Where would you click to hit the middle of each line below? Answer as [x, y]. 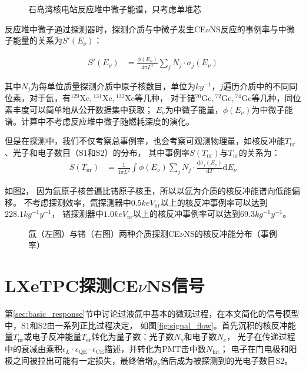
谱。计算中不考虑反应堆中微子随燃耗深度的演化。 [99, 121]
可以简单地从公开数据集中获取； [91, 109]
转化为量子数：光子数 [133, 336]
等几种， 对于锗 [165, 98]
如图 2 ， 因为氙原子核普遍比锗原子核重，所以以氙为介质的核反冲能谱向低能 [148, 191]
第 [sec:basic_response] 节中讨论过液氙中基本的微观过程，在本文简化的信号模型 [152, 314]
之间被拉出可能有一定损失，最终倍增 [83, 361]
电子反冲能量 [57, 336]
